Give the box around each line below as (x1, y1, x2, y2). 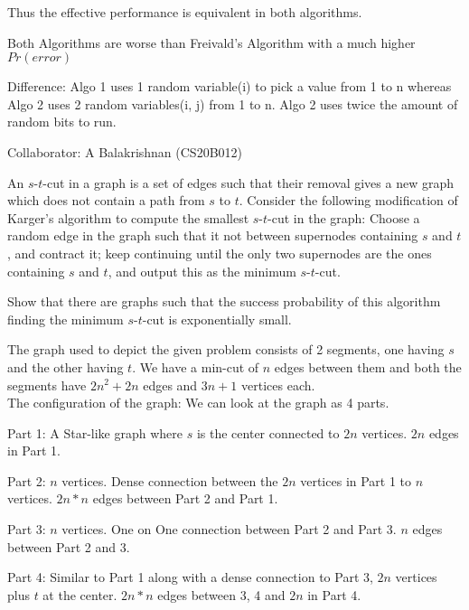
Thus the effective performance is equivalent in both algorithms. (7, 3, 362, 21)
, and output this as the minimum (108, 261, 296, 280)
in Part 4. (307, 585, 361, 604)
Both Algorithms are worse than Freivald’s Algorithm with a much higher (7, 33, 416, 52)
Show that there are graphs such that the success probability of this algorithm (7, 292, 441, 311)
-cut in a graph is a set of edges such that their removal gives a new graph (42, 173, 454, 192)
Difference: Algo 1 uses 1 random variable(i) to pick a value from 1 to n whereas (7, 77, 452, 96)
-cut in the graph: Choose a (267, 208, 420, 227)
